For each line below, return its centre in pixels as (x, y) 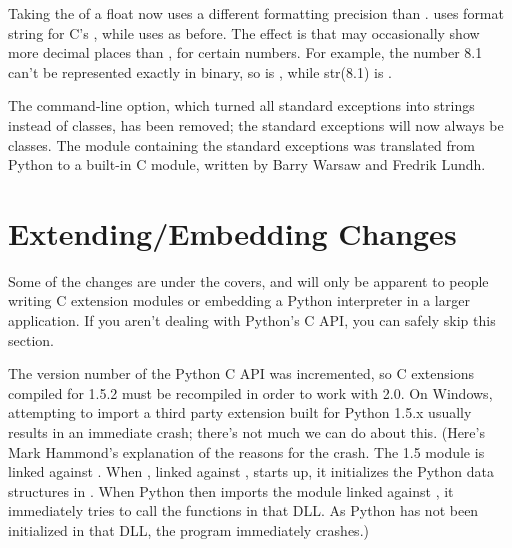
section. (31, 339)
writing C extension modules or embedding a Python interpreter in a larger (239, 300)
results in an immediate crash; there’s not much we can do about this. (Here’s (246, 432)
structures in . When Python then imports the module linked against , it (231, 490)
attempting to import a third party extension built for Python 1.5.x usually (240, 412)
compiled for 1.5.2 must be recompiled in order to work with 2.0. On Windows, (250, 392)
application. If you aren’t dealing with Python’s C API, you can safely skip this (252, 320)
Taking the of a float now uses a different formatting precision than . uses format (256, 13)
